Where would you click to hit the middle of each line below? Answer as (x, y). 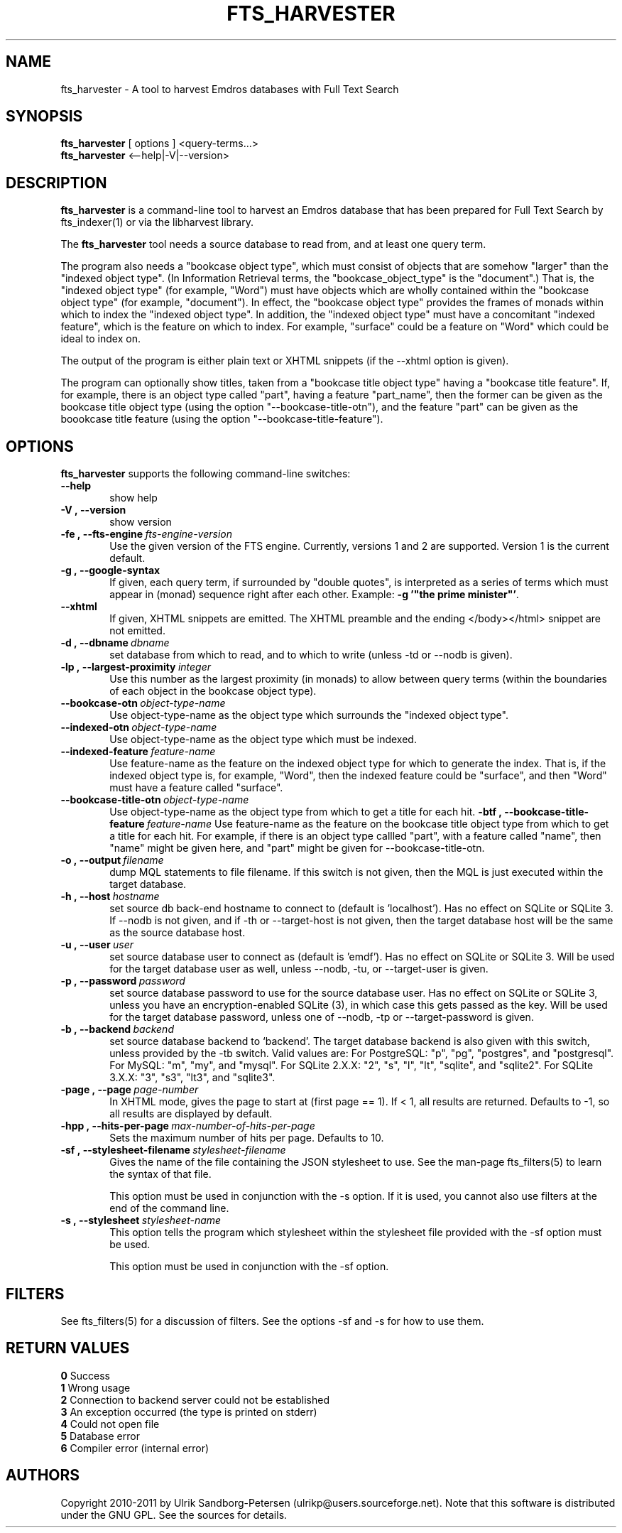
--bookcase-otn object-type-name (143, 703)
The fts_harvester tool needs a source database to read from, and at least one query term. (273, 244)
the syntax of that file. (160, 1174)
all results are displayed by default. (191, 1114)
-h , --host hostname (110, 896)
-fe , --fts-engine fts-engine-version (146, 534)
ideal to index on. (100, 339)
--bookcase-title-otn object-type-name (155, 800)
